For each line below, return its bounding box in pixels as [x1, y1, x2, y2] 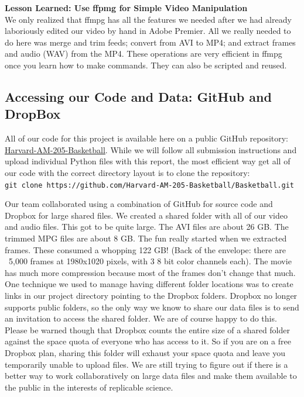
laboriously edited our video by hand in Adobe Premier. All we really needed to [5, 25, 291, 37]
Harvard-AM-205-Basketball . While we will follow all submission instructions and [5, 143, 297, 156]
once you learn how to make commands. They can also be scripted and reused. [5, 58, 287, 71]
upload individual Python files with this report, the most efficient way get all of [5, 155, 291, 167]
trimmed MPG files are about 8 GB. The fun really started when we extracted [5, 232, 287, 244]
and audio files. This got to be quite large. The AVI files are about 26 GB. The [5, 220, 289, 233]
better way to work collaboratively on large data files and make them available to [5, 370, 297, 382]
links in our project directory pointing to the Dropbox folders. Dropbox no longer [5, 289, 298, 301]
